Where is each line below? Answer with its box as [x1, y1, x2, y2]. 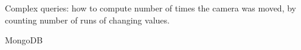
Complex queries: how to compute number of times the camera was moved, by [5, 2, 296, 14]
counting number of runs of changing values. [5, 13, 170, 26]
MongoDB [5, 34, 43, 46]
